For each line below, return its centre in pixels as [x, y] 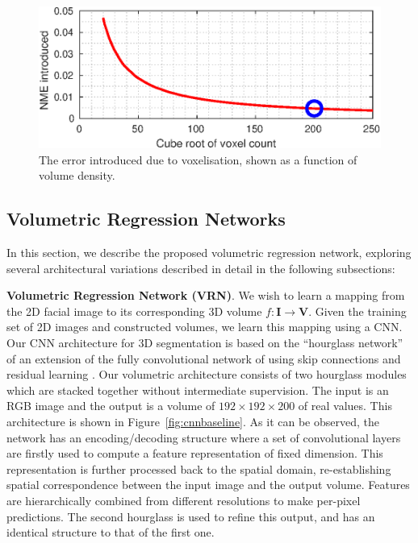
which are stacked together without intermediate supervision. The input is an [198, 390]
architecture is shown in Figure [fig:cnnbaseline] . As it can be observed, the [193, 421]
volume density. [77, 175]
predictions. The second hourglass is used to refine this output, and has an [191, 516]
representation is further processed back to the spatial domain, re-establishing [199, 468]
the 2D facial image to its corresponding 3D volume [134, 311]
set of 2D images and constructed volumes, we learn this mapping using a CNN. [205, 327]
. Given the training [357, 311]
